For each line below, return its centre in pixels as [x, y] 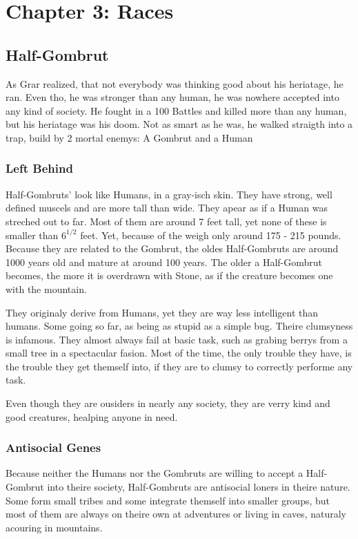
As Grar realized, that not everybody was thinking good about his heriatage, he [175, 83]
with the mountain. [46, 289]
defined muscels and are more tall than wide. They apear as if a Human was [167, 208]
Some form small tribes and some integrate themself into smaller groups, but [168, 500]
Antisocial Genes [53, 447]
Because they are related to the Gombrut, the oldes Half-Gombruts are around [172, 248]
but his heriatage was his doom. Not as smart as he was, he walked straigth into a [179, 124]
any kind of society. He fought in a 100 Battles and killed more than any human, [176, 110]
